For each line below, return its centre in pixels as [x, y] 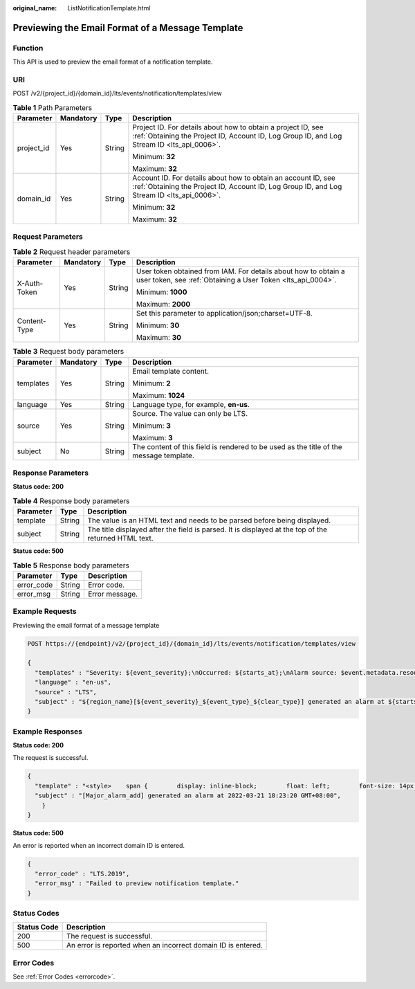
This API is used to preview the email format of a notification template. [113, 62]
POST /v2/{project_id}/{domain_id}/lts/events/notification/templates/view [117, 93]
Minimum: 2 [151, 383]
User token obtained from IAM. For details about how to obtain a [240, 271]
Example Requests [45, 611]
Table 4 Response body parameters [71, 500]
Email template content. [171, 371]
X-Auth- [30, 284]
